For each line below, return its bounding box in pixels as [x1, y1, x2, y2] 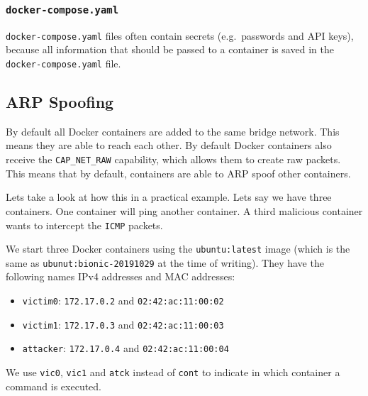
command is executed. [6, 378, 102, 393]
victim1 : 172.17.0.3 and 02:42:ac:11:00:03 [22, 317, 224, 331]
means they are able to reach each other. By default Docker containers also [6, 138, 332, 153]
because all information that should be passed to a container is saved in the [6, 42, 334, 57]
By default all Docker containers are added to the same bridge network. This [6, 123, 340, 138]
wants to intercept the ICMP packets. [6, 217, 163, 232]
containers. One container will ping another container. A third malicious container [6, 203, 363, 218]
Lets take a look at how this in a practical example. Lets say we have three [6, 189, 332, 204]
